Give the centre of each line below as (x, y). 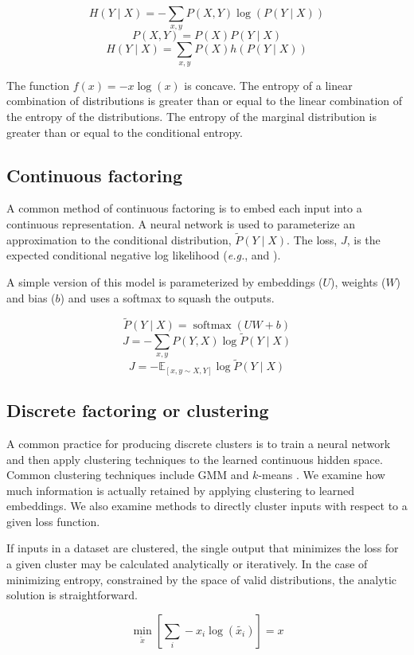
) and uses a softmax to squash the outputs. (167, 297)
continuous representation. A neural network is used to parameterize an (181, 223)
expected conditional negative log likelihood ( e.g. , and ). (144, 255)
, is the (363, 239)
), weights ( (358, 281)
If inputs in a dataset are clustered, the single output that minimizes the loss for (203, 548)
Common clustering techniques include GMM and (128, 475)
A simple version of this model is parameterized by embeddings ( (165, 281)
